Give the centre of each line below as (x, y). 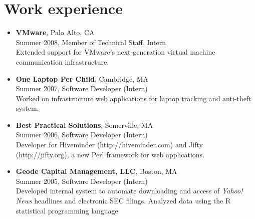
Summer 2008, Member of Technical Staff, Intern (91, 42)
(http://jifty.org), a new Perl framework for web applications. (110, 154)
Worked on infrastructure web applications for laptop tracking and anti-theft (134, 98)
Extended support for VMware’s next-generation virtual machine (115, 52)
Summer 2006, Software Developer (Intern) (82, 135)
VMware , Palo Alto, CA (55, 32)
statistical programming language (67, 210)
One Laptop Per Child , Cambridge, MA (82, 78)
